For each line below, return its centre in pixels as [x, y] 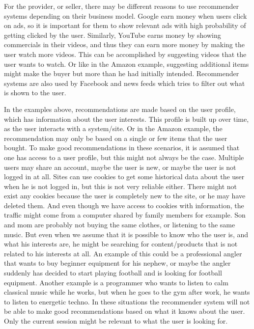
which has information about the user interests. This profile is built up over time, [127, 119]
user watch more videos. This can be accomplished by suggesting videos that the [125, 54]
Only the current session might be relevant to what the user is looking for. [116, 321]
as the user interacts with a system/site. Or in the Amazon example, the [113, 128]
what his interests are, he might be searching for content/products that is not [121, 244]
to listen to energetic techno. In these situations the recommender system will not [127, 301]
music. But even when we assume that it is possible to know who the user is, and [126, 234]
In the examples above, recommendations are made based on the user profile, [120, 109]
